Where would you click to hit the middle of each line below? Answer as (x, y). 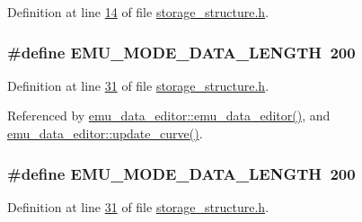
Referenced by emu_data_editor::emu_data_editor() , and (169, 115)
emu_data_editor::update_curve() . (105, 133)
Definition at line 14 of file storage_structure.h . (138, 12)
